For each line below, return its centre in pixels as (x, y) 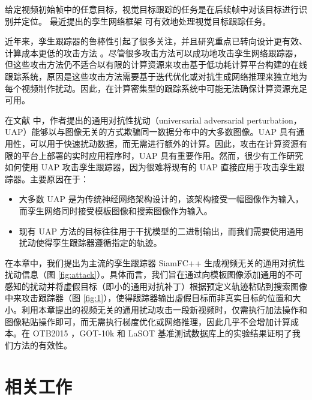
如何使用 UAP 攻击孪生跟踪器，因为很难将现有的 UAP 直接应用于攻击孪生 (151, 167)
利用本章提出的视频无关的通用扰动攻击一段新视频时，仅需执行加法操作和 (164, 310)
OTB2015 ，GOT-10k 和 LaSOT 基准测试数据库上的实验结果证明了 (162, 333)
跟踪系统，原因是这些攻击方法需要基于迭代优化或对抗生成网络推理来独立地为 (156, 76)
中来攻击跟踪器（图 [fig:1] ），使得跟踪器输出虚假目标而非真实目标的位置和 (149, 298)
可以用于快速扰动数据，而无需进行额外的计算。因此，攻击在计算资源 (164, 143)
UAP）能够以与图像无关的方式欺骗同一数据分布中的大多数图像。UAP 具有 (151, 132)
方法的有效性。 (42, 345)
